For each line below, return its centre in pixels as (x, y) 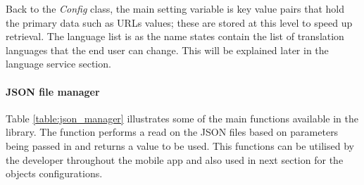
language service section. (58, 64)
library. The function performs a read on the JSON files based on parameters (172, 132)
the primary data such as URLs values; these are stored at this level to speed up (179, 22)
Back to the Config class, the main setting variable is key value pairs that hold (175, 8)
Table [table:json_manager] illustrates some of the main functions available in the (182, 118)
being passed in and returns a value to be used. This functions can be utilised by (180, 145)
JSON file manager (53, 91)
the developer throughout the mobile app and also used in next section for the (175, 159)
